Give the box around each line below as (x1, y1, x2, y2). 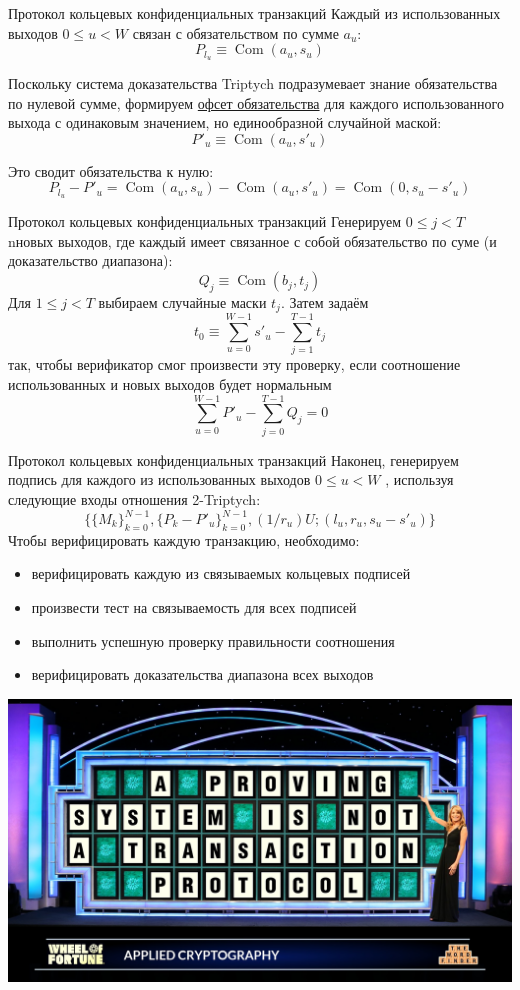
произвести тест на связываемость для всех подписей (31, 597, 357, 618)
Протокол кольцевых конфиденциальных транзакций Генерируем (8, 211, 402, 232)
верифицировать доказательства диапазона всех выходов (31, 664, 374, 685)
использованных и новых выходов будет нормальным (8, 374, 332, 395)
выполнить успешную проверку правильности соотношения (31, 630, 395, 651)
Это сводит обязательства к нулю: (8, 160, 214, 181)
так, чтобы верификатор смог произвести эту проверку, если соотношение (8, 354, 461, 375)
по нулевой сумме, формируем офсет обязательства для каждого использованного (8, 92, 504, 113)
